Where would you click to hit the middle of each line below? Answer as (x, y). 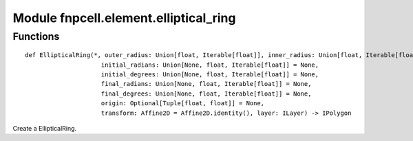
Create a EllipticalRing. (45, 128)
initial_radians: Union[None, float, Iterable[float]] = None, (210, 65)
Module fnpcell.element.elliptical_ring (124, 18)
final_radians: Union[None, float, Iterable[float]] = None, (206, 84)
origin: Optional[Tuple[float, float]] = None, (183, 104)
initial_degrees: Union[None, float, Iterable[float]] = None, (210, 74)
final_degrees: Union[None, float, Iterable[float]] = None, (206, 94)
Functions (36, 36)
